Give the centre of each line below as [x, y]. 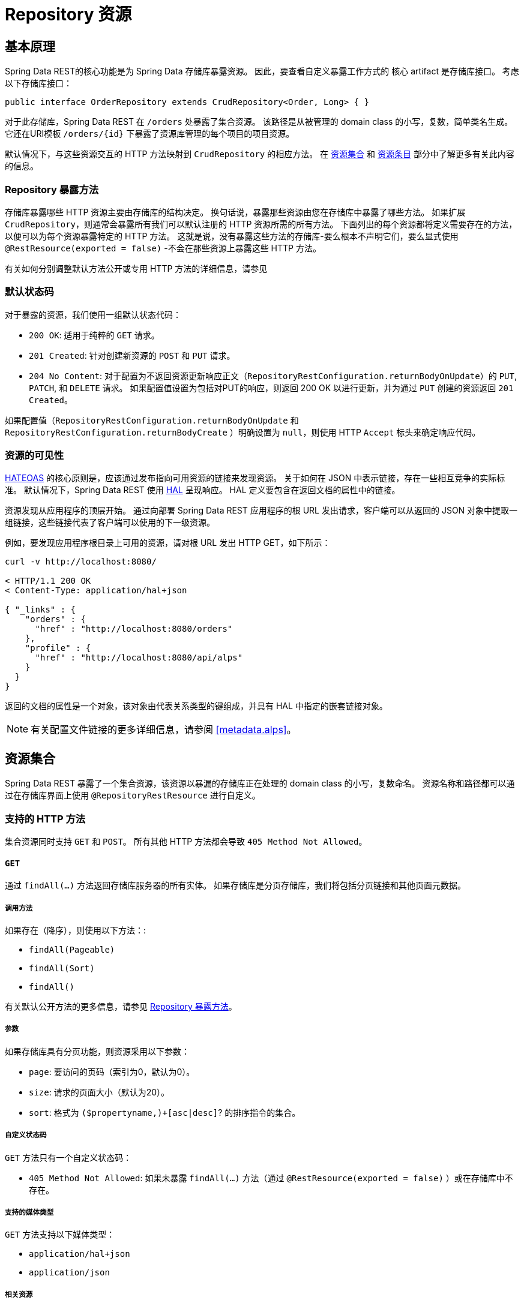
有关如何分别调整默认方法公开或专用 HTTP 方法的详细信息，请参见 [136, 268]
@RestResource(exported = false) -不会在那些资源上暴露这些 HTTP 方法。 [163, 248]
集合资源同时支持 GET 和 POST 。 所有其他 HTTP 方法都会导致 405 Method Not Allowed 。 [186, 842]
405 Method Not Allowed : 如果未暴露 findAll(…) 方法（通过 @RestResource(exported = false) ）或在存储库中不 [271, 1178]
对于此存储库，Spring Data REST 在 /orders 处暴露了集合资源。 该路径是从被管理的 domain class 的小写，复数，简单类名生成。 [259, 122]
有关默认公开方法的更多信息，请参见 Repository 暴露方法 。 [121, 1007]
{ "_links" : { [41, 610]
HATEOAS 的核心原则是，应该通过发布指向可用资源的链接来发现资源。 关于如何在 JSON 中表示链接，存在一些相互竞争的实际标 [255, 478]
